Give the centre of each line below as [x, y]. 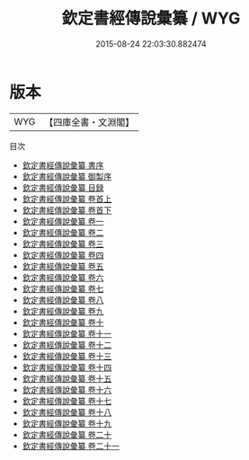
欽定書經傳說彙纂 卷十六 [67, 389]
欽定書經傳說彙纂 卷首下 [67, 210]
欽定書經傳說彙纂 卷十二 [67, 345]
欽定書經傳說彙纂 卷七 [63, 288]
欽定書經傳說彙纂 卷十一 [67, 333]
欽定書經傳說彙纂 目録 [63, 187]
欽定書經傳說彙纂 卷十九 [67, 423]
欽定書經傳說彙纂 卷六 [63, 277]
